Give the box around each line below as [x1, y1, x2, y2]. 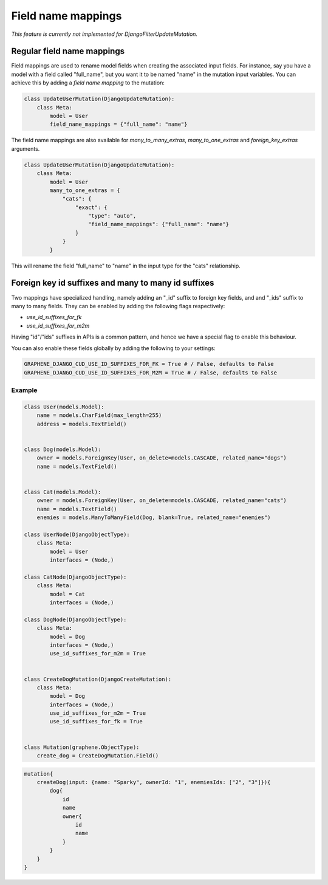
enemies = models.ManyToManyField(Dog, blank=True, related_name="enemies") [36, 514, 271, 521]
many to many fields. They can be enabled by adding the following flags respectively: [11, 302, 225, 309]
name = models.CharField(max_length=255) [36, 412, 162, 419]
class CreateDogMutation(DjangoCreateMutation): [24, 675, 172, 683]
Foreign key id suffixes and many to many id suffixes [11, 278, 214, 288]
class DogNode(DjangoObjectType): [24, 616, 127, 623]
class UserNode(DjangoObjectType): [24, 531, 130, 538]
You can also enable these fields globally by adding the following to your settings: [11, 344, 216, 352]
